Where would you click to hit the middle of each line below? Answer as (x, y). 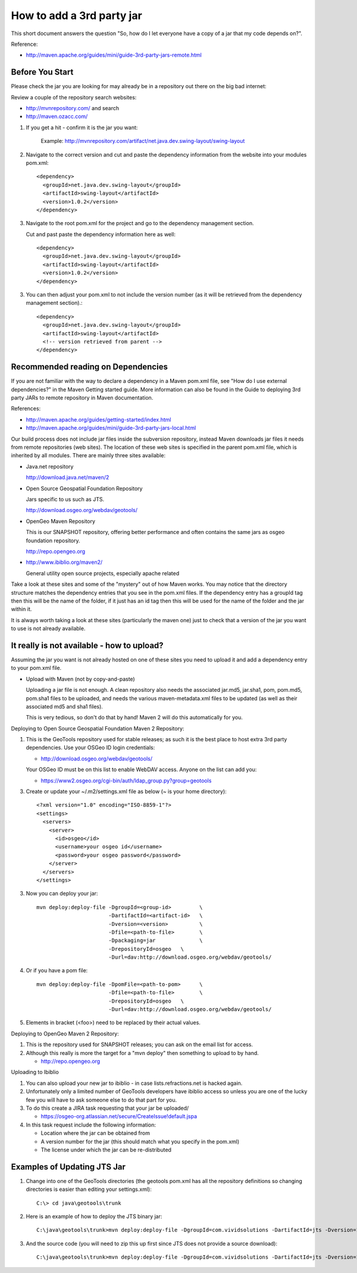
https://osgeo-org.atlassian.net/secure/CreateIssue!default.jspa (119, 1116)
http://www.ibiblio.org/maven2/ (64, 562)
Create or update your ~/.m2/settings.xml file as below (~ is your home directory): (126, 791)
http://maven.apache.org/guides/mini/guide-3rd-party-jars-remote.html (114, 55)
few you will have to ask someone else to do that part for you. (101, 1100)
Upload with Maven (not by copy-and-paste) (80, 679)
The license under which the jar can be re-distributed (106, 1150)
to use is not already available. (48, 629)
